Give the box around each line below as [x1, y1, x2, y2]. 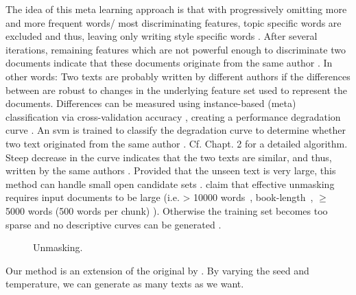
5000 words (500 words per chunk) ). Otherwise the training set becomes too [5, 203, 328, 217]
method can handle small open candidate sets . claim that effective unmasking [5, 176, 335, 191]
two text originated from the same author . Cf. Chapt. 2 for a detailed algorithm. [5, 136, 348, 150]
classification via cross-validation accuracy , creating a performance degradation [5, 109, 341, 123]
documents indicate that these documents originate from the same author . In [5, 56, 333, 70]
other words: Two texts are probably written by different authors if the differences [5, 69, 351, 83]
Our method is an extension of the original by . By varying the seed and [5, 263, 309, 277]
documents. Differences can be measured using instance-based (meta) [5, 96, 296, 110]
